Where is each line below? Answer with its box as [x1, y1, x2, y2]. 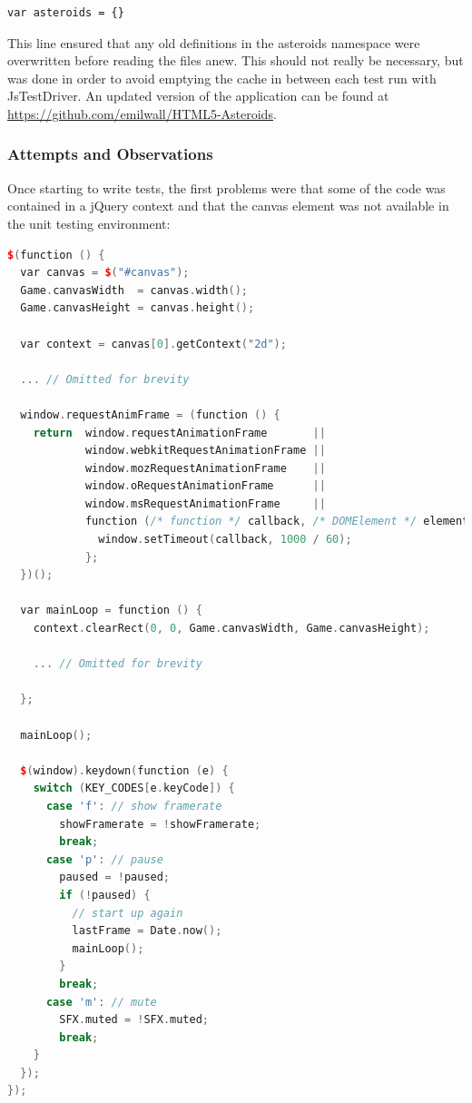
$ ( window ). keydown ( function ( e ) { [20, 763, 229, 777]
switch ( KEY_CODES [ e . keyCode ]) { [33, 782, 235, 795]
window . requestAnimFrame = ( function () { [20, 408, 280, 421]
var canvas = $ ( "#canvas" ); [20, 266, 190, 280]
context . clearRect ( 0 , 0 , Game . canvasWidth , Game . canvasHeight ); [33, 622, 430, 635]
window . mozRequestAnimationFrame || [84, 461, 326, 475]
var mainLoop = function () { [20, 604, 202, 617]
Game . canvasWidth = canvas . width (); [20, 283, 248, 297]
